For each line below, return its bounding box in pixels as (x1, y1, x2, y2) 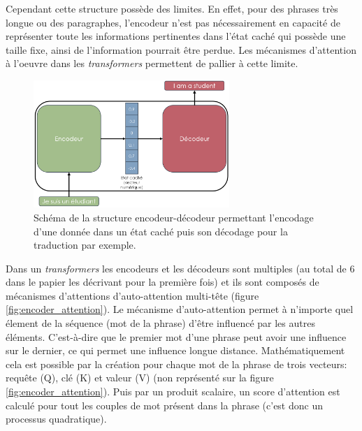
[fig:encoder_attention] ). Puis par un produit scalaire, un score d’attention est (6, 384, 340, 399)
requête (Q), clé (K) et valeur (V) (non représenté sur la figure (6, 370, 274, 385)
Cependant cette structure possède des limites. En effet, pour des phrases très (6, 1, 338, 15)
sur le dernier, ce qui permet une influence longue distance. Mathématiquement (6, 343, 345, 358)
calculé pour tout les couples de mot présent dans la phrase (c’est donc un (6, 397, 323, 412)
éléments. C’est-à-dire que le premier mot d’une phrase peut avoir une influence (6, 329, 347, 344)
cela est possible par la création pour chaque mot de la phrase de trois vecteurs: (6, 356, 347, 371)
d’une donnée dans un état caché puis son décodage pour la (34, 224, 288, 238)
